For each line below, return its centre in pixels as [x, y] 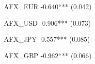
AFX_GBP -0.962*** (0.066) [48, 55]
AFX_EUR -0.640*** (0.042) [48, 6]
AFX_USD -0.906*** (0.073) [47, 23]
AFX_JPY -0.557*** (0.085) [47, 39]
